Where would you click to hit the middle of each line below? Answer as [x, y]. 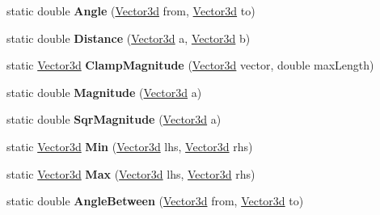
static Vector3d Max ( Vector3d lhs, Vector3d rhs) [131, 173]
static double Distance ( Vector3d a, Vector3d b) [129, 38]
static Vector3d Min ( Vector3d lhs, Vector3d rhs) [130, 146]
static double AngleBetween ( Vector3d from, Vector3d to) [155, 201]
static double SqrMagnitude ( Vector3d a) [114, 119]
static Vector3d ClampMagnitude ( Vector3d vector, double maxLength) [190, 65]
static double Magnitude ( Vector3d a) [104, 92]
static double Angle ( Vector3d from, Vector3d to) [131, 11]
